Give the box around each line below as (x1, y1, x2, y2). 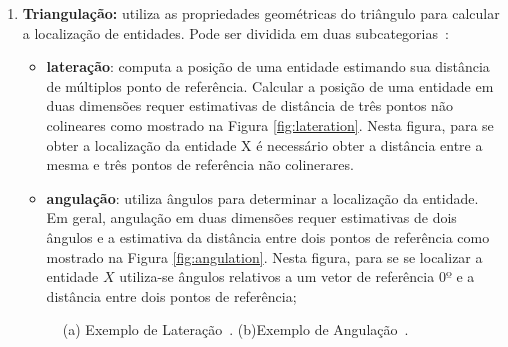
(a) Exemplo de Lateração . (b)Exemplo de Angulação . (62, 319, 409, 340)
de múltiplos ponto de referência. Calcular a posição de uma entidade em (46, 75, 494, 96)
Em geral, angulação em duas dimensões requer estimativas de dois (46, 207, 457, 228)
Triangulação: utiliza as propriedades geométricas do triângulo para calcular (22, 3, 500, 23)
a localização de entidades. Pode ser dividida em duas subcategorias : (22, 22, 449, 43)
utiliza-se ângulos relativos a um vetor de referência (119, 266, 435, 287)
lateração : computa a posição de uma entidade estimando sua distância (46, 56, 490, 77)
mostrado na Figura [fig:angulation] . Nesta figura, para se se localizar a (46, 246, 483, 267)
